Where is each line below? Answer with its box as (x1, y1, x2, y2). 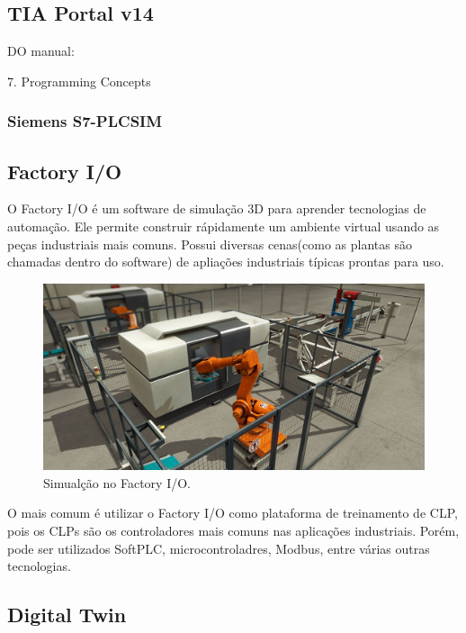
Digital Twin (7, 601, 127, 628)
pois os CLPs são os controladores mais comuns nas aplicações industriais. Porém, (7, 521, 460, 540)
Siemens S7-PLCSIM (7, 110, 163, 132)
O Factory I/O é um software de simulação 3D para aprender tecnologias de (7, 199, 426, 218)
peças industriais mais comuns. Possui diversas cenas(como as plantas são (7, 234, 412, 253)
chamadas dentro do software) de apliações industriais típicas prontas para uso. (7, 252, 444, 271)
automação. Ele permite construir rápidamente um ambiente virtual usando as (7, 217, 440, 236)
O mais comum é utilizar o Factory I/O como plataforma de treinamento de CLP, (7, 503, 458, 522)
